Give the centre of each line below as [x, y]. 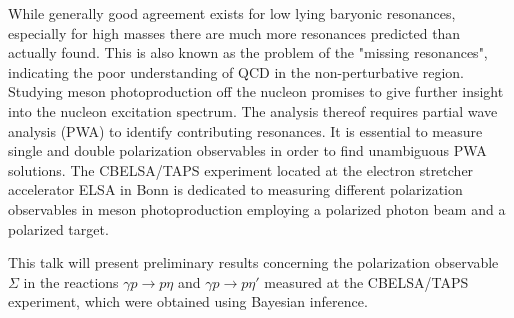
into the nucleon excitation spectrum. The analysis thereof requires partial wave [253, 110]
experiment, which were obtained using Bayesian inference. [188, 301]
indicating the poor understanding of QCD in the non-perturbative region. [236, 71]
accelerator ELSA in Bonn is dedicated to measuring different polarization [235, 189]
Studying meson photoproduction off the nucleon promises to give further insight [256, 91]
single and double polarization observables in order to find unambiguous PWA [247, 150]
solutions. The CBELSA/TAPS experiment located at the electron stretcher [241, 169]
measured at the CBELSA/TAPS [366, 281]
